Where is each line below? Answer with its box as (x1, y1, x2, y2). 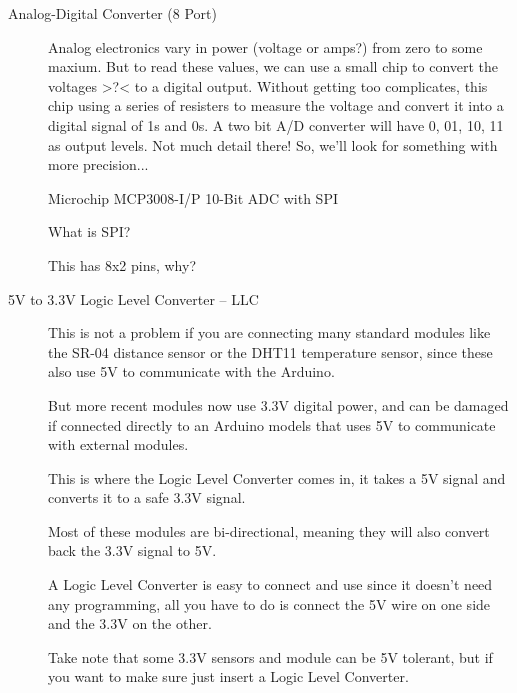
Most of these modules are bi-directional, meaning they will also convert (48, 520, 490, 541)
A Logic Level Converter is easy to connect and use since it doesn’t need (48, 574, 493, 595)
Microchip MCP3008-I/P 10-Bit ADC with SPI (48, 187, 338, 208)
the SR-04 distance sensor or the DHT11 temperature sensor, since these (48, 341, 493, 362)
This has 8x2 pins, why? (48, 254, 197, 275)
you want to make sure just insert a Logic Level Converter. (48, 666, 409, 687)
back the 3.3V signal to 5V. (48, 540, 217, 561)
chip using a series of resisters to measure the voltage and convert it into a (48, 95, 504, 116)
